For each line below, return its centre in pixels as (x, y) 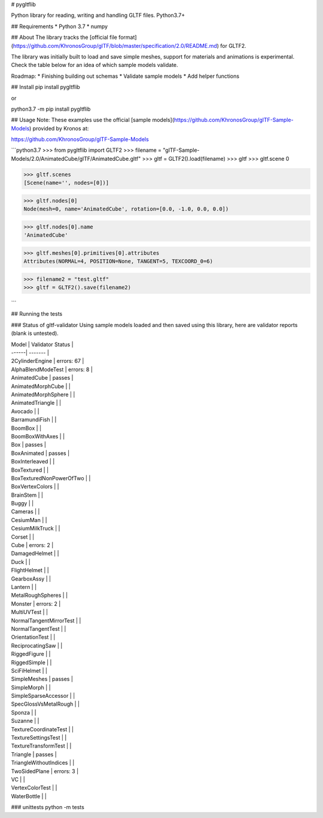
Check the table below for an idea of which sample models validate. (95, 65)
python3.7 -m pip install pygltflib (51, 109)
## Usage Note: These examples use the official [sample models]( (93, 120)
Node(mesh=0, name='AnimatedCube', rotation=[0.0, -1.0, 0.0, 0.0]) (126, 209)
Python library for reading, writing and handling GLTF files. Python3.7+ (98, 16)
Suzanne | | (25, 721)
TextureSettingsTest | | (39, 738)
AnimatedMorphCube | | (41, 386)
